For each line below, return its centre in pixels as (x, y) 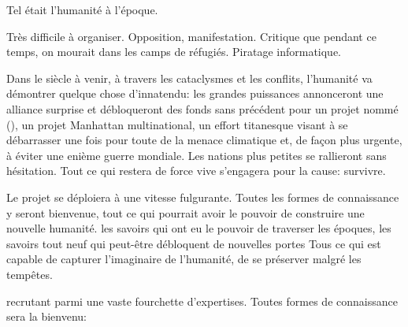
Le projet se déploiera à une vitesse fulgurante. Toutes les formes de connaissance (203, 197)
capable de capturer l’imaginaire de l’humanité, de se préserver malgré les (184, 259)
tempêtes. (30, 274)
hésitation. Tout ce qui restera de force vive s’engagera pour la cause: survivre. (196, 171)
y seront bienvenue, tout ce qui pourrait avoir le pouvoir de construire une (185, 212)
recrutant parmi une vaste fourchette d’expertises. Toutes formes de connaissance (202, 301)
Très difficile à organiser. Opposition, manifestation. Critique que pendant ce (191, 36)
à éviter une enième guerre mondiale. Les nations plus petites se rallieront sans (197, 155)
